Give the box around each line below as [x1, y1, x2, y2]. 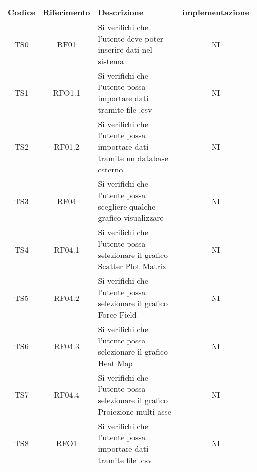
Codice [8, 6, 35, 18]
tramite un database [98, 152, 168, 164]
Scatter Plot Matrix [98, 260, 167, 272]
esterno [98, 164, 123, 175]
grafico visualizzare [98, 212, 164, 223]
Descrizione [98, 6, 144, 18]
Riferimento [43, 6, 90, 18]
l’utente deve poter [98, 33, 164, 44]
